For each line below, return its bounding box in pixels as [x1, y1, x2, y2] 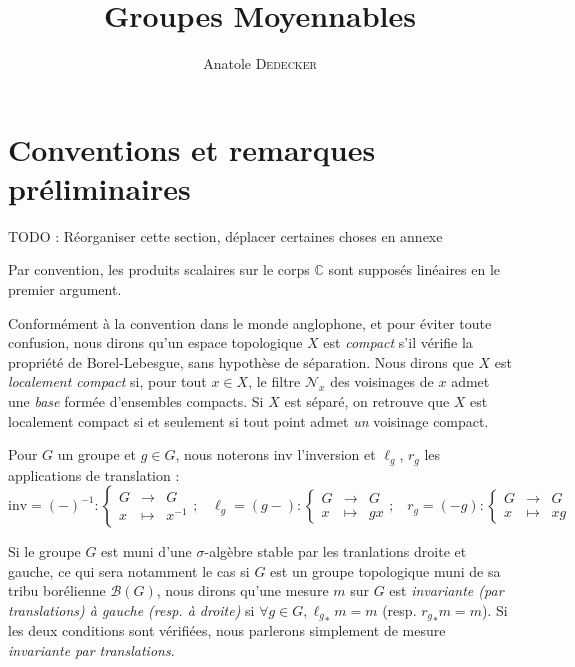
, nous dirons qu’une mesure [156, 580, 329, 601]
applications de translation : [8, 464, 180, 485]
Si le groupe [8, 541, 81, 562]
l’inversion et [297, 444, 376, 465]
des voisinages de [330, 371, 434, 392]
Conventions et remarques [8, 128, 376, 169]
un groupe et [57, 444, 136, 465]
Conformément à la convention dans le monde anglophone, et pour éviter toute [8, 312, 492, 333]
